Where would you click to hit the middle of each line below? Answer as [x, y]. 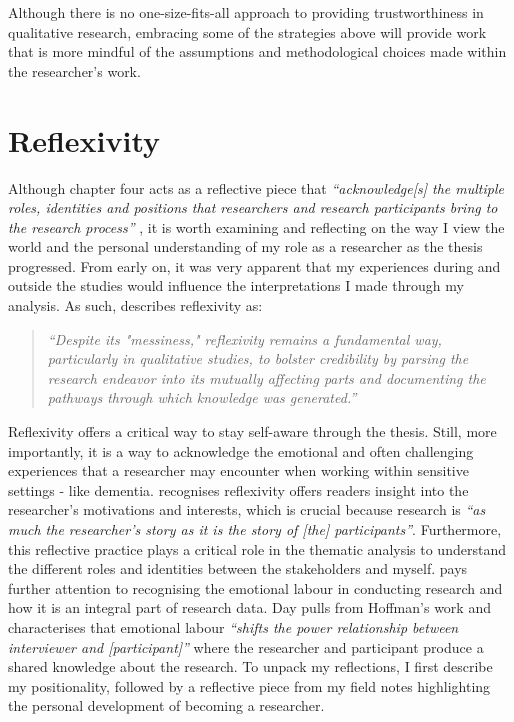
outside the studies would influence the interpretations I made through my [236, 285]
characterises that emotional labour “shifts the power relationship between [233, 626]
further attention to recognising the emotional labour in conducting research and [255, 587]
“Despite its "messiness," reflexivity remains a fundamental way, [244, 338]
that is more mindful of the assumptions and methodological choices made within [257, 51]
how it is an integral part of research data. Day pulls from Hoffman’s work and [249, 607]
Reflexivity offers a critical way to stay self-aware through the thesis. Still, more [252, 431]
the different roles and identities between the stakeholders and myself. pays [238, 568]
